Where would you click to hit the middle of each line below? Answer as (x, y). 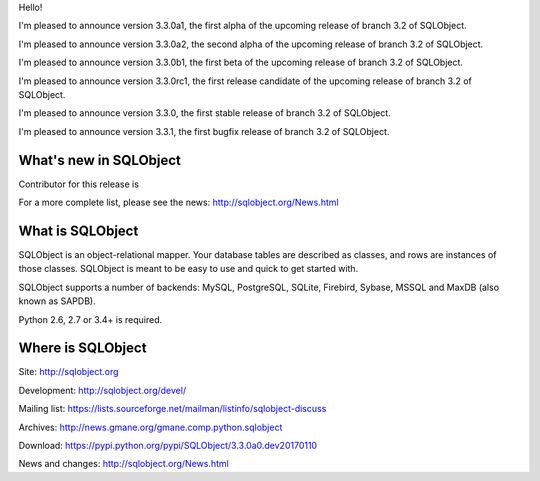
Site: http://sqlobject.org (68, 372)
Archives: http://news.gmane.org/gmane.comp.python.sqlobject (150, 427)
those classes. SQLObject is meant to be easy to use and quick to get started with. (188, 269)
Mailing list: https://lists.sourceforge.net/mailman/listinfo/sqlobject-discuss (172, 409)
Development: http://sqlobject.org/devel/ (102, 390)
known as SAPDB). (57, 301)
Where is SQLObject (82, 348)
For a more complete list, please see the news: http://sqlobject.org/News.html (178, 202)
